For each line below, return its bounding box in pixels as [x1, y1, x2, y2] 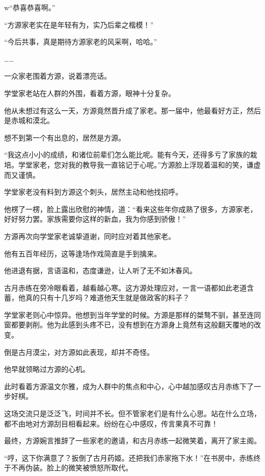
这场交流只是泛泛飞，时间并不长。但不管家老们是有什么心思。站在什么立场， [4, 408, 261, 419]
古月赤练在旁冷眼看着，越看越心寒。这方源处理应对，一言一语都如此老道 [4, 282, 247, 293]
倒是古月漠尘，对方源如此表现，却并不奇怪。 [4, 346, 154, 357]
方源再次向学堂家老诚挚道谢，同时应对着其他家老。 [4, 230, 175, 241]
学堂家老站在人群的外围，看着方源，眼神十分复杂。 [4, 87, 175, 98]
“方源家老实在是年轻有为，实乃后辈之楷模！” [4, 19, 154, 30]
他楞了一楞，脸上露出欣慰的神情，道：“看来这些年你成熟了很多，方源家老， [4, 203, 257, 214]
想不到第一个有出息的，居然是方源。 [4, 132, 125, 142]
